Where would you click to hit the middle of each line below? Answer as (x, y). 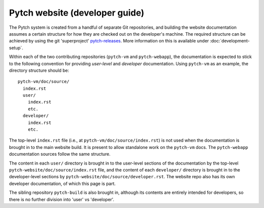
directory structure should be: (39, 70)
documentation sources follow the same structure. (60, 154)
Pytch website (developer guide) (77, 13)
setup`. (16, 48)
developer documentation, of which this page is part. (62, 184)
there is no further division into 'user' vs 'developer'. (62, 199)
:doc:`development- (230, 41)
